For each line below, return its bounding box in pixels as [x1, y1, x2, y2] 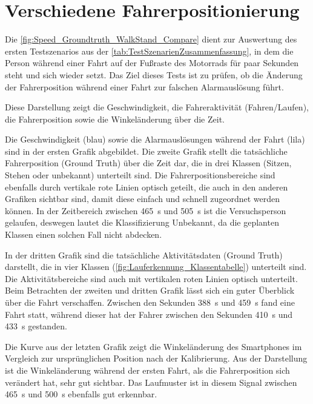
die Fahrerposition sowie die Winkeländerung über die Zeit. [5, 112, 225, 125]
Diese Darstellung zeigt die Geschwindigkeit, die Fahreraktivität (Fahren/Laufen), [5, 101, 309, 113]
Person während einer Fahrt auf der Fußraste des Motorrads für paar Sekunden [5, 56, 299, 69]
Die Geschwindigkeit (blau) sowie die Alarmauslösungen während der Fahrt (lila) [5, 133, 305, 146]
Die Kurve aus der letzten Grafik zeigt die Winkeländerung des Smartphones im [5, 340, 302, 352]
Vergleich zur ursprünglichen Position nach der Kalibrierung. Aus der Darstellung [5, 352, 308, 365]
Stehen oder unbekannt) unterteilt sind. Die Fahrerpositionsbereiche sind [5, 169, 275, 181]
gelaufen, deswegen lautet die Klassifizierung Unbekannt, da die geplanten [5, 216, 279, 229]
